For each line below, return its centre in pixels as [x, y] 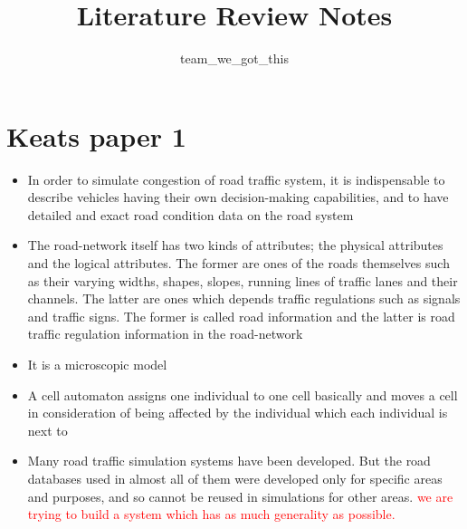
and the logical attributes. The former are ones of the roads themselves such [238, 263]
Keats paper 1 [96, 135]
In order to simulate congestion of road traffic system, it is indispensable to [236, 179]
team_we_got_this [234, 58]
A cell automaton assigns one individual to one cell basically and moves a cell [243, 394]
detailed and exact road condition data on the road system [191, 214]
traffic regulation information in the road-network [165, 334]
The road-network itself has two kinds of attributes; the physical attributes [235, 245]
